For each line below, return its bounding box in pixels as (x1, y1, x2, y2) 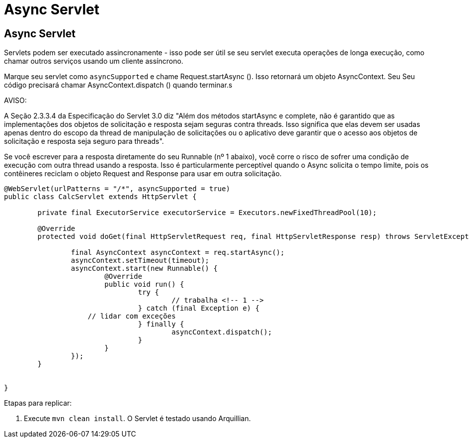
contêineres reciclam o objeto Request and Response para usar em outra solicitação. (4, 169, 282, 178)
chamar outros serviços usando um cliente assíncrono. (4, 57, 183, 66)
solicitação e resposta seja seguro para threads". (4, 137, 164, 146)
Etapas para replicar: (4, 399, 72, 408)
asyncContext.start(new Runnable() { (71, 264, 218, 273)
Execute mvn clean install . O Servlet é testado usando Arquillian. (24, 414, 251, 423)
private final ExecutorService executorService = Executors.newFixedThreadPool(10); (37, 209, 377, 217)
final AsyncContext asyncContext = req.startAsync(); (71, 248, 285, 257)
